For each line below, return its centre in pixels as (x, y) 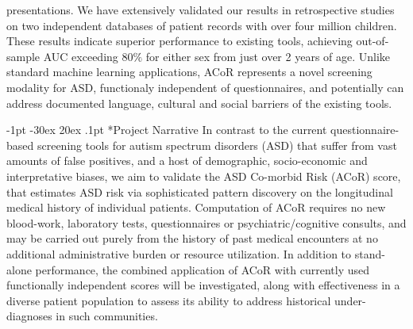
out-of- (372, 41)
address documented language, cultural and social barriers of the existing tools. (199, 103)
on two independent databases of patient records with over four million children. (202, 25)
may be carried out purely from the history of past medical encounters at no (192, 238)
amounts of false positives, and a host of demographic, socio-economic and (187, 161)
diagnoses (29, 316)
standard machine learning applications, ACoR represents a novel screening (189, 72)
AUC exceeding (81, 56)
